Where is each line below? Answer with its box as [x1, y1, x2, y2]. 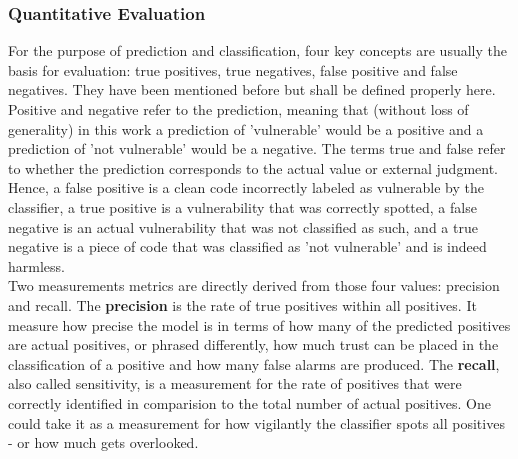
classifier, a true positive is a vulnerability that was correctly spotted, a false [8, 196, 477, 217]
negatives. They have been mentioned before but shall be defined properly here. [8, 79, 496, 100]
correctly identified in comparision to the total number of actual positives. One [8, 392, 492, 413]
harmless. [8, 255, 65, 276]
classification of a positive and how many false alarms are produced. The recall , [8, 353, 500, 374]
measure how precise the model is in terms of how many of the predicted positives [8, 314, 511, 335]
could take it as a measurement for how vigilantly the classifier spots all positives [8, 412, 505, 433]
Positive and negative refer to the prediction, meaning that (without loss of [8, 99, 469, 119]
